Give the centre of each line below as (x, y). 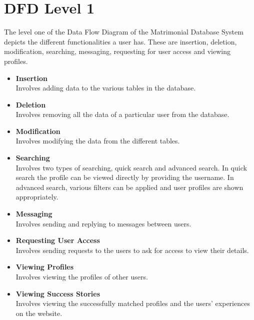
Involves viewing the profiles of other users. (82, 276)
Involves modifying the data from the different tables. (98, 141)
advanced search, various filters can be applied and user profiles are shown (129, 187)
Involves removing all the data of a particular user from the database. (122, 114)
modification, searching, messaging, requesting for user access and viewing (117, 51)
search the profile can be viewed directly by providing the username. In (125, 177)
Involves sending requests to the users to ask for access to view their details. (132, 250)
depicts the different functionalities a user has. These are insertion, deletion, (120, 41)
